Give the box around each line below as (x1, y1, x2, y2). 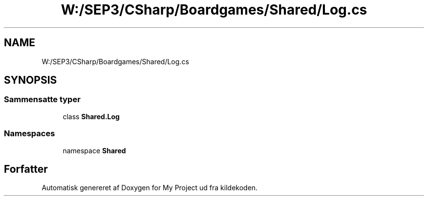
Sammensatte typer (4, 94, 81, 105)
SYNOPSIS (4, 74, 57, 87)
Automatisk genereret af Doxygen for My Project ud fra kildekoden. (42, 183, 258, 192)
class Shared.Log (63, 112, 120, 121)
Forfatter (4, 163, 48, 175)
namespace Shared (63, 146, 126, 155)
